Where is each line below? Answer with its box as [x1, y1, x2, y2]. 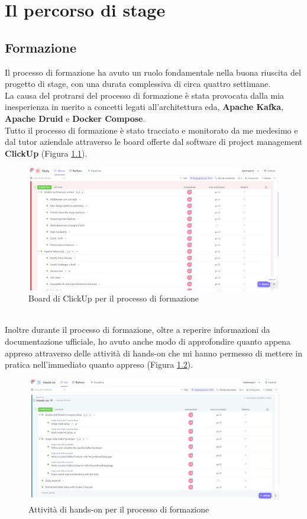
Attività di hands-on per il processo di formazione [28, 502, 209, 515]
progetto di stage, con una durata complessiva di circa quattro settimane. [5, 77, 271, 90]
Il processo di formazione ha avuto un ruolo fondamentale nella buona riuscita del [5, 66, 301, 78]
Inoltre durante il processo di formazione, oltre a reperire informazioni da [5, 323, 270, 336]
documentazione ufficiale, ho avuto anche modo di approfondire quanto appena [5, 335, 291, 347]
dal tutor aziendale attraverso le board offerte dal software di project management [5, 135, 303, 148]
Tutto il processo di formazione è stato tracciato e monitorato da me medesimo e [5, 124, 298, 136]
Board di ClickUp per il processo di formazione [28, 292, 199, 304]
